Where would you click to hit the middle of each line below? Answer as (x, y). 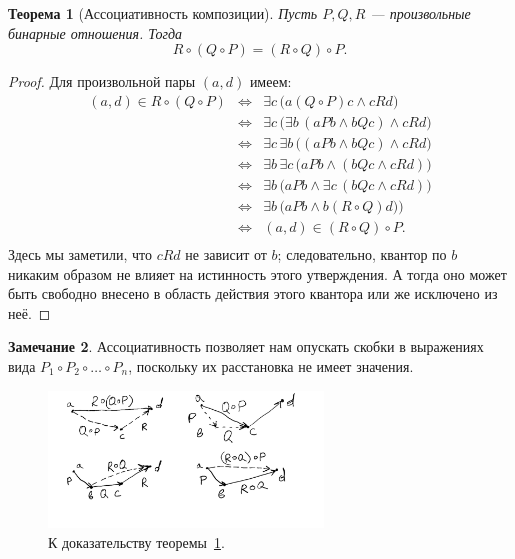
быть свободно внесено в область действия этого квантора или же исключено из (253, 293)
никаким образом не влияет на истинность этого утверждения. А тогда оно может (257, 273)
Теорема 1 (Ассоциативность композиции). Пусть (163, 13)
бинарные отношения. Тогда (95, 32)
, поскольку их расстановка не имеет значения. (271, 366)
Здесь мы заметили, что (80, 254)
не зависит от (226, 254)
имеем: (270, 81)
